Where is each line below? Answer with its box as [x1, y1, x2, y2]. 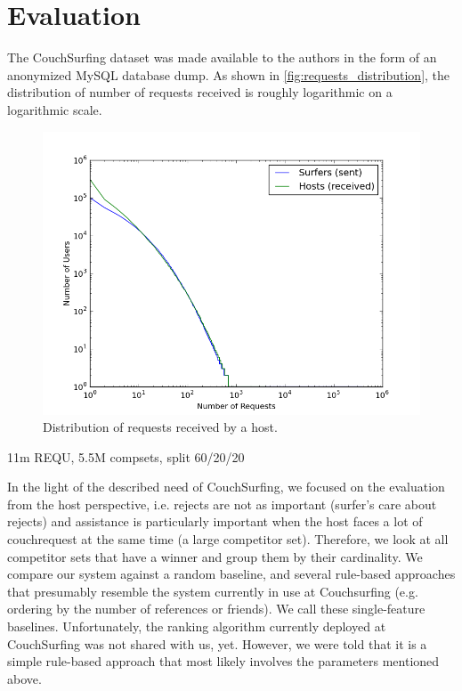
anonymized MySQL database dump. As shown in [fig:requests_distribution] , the [7, 65, 450, 84]
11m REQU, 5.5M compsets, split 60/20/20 [7, 447, 245, 466]
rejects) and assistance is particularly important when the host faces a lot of [7, 512, 423, 531]
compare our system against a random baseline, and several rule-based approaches [7, 565, 456, 583]
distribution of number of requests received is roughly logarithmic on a [7, 83, 393, 102]
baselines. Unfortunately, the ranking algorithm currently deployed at [7, 617, 386, 636]
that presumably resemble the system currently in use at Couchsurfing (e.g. [7, 581, 418, 600]
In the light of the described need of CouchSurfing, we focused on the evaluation [7, 477, 445, 496]
